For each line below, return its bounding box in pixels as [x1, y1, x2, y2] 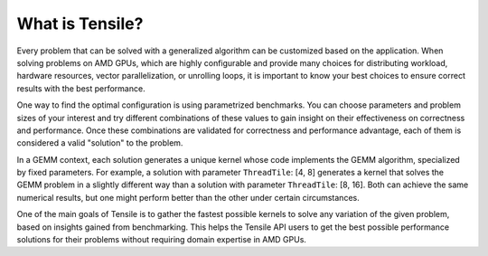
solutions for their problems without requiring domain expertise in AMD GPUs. [16, 234, 307, 245]
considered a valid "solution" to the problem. [16, 137, 183, 148]
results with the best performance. [16, 82, 145, 94]
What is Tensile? [16, 14, 144, 33]
